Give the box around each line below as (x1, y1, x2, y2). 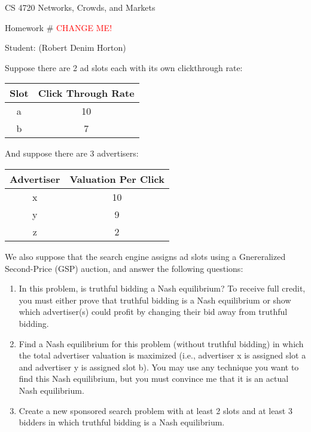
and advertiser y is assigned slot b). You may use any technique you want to (19, 360, 299, 373)
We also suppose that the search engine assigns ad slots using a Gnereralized (5, 250, 286, 262)
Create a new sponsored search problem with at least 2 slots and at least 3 (19, 404, 292, 416)
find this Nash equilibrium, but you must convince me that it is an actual (19, 372, 289, 385)
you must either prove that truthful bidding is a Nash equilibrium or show (19, 293, 291, 306)
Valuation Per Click (69, 171, 164, 186)
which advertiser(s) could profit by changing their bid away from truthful (19, 305, 288, 318)
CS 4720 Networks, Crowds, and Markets (5, 1, 155, 13)
